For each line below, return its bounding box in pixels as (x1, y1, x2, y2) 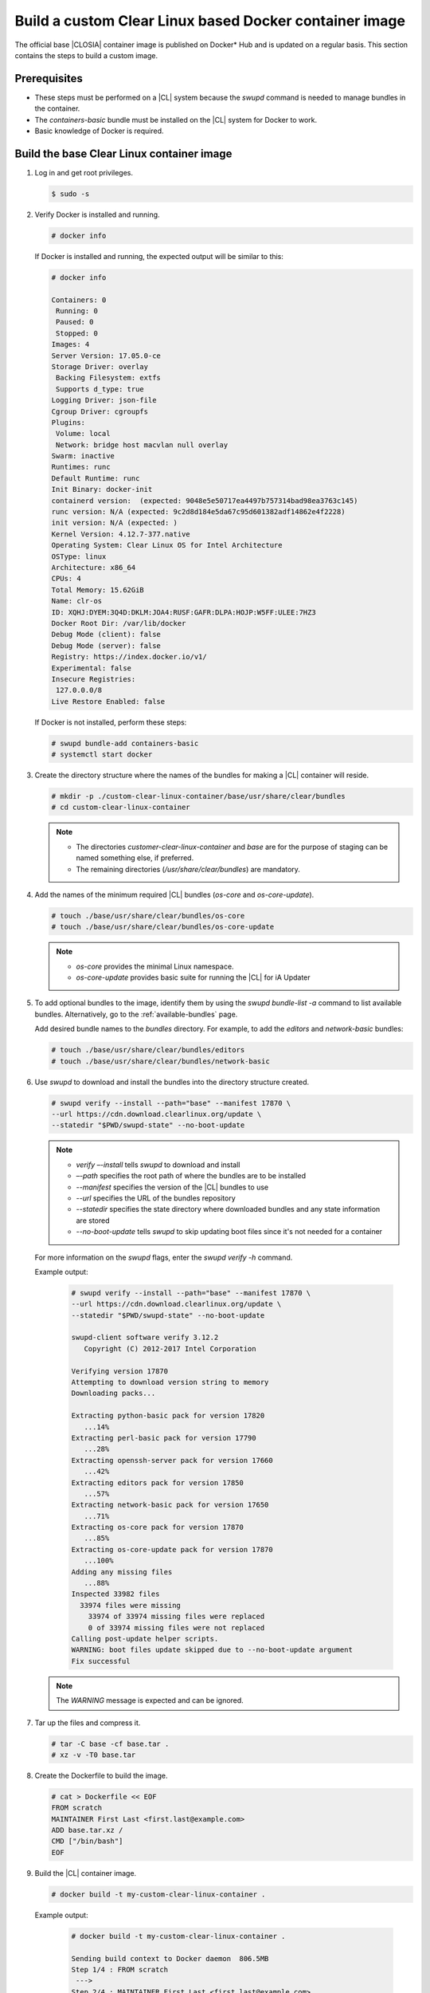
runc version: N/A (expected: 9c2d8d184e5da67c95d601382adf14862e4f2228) (51, 507, 346, 517)
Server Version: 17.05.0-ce (51, 351, 161, 360)
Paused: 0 (56, 317, 94, 327)
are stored (76, 1216, 110, 1225)
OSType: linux (51, 552, 107, 561)
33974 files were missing (80, 1601, 181, 1610)
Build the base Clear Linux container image (14, 147, 233, 160)
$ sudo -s (51, 189, 90, 199)
